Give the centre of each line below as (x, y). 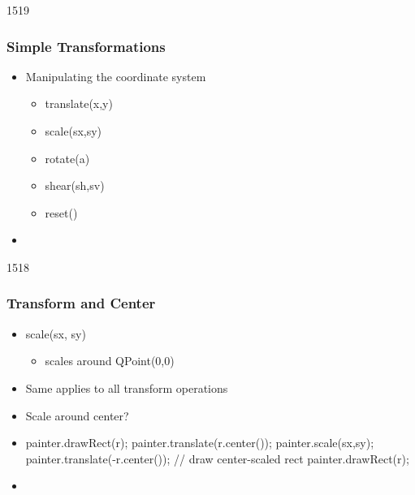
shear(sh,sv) (75, 185)
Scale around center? (77, 415)
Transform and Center (81, 303)
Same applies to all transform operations (127, 387)
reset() (61, 212)
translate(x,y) (79, 103)
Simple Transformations (86, 46)
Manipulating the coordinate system (116, 76)
